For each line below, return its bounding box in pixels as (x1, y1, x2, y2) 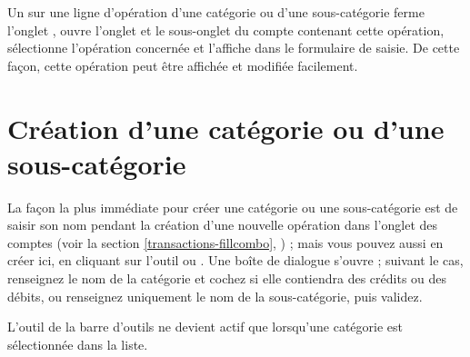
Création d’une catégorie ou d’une (7, 109, 445, 146)
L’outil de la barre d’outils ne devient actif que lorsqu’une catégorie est (7, 317, 403, 336)
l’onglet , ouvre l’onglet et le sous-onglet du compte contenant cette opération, (7, 20, 445, 39)
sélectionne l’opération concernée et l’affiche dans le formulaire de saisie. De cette (7, 38, 460, 57)
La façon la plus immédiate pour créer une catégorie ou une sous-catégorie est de (7, 197, 458, 216)
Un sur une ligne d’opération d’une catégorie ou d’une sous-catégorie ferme (7, 3, 425, 21)
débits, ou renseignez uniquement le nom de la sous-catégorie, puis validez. (7, 286, 423, 305)
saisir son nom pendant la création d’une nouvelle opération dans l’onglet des (7, 215, 438, 234)
